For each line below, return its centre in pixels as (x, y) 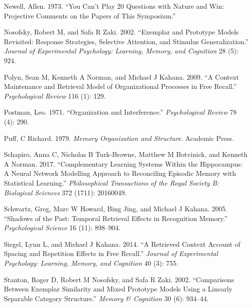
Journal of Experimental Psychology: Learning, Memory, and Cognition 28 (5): (121, 51)
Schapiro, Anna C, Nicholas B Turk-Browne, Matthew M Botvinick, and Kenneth (126, 154)
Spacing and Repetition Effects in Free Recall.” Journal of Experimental (111, 253)
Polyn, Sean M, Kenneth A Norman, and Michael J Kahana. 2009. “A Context (122, 77)
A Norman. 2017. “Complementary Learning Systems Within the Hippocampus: (123, 163)
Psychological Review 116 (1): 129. (55, 95)
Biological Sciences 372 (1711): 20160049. (65, 192)
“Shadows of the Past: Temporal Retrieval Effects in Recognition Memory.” (116, 218)
